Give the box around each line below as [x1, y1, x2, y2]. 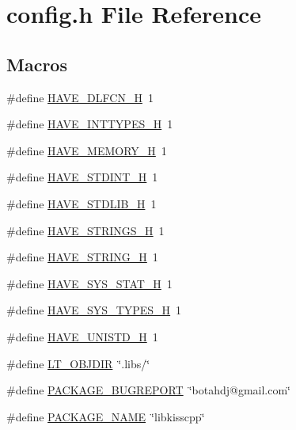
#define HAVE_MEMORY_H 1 [6, 142, 167, 158]
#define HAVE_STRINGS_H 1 [6, 222, 165, 238]
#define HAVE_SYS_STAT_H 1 [6, 275, 173, 291]
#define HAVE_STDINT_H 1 [6, 169, 158, 185]
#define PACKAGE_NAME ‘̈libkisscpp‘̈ [6, 408, 205, 424]
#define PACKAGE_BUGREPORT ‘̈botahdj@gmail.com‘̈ [6, 382, 291, 398]
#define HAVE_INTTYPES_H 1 [6, 116, 173, 132]
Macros [6, 51, 67, 76]
